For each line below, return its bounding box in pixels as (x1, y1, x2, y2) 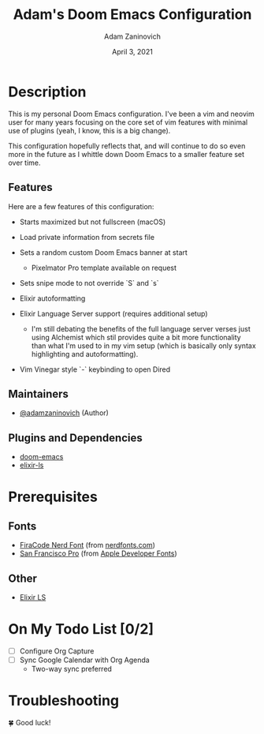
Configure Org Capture (19, 646, 95, 656)
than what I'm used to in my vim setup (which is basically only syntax (31, 341, 256, 350)
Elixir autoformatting (19, 294, 86, 303)
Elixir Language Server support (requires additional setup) (19, 309, 208, 318)
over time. (8, 158, 41, 167)
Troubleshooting (8, 692, 120, 710)
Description (8, 83, 87, 100)
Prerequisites (8, 488, 99, 506)
